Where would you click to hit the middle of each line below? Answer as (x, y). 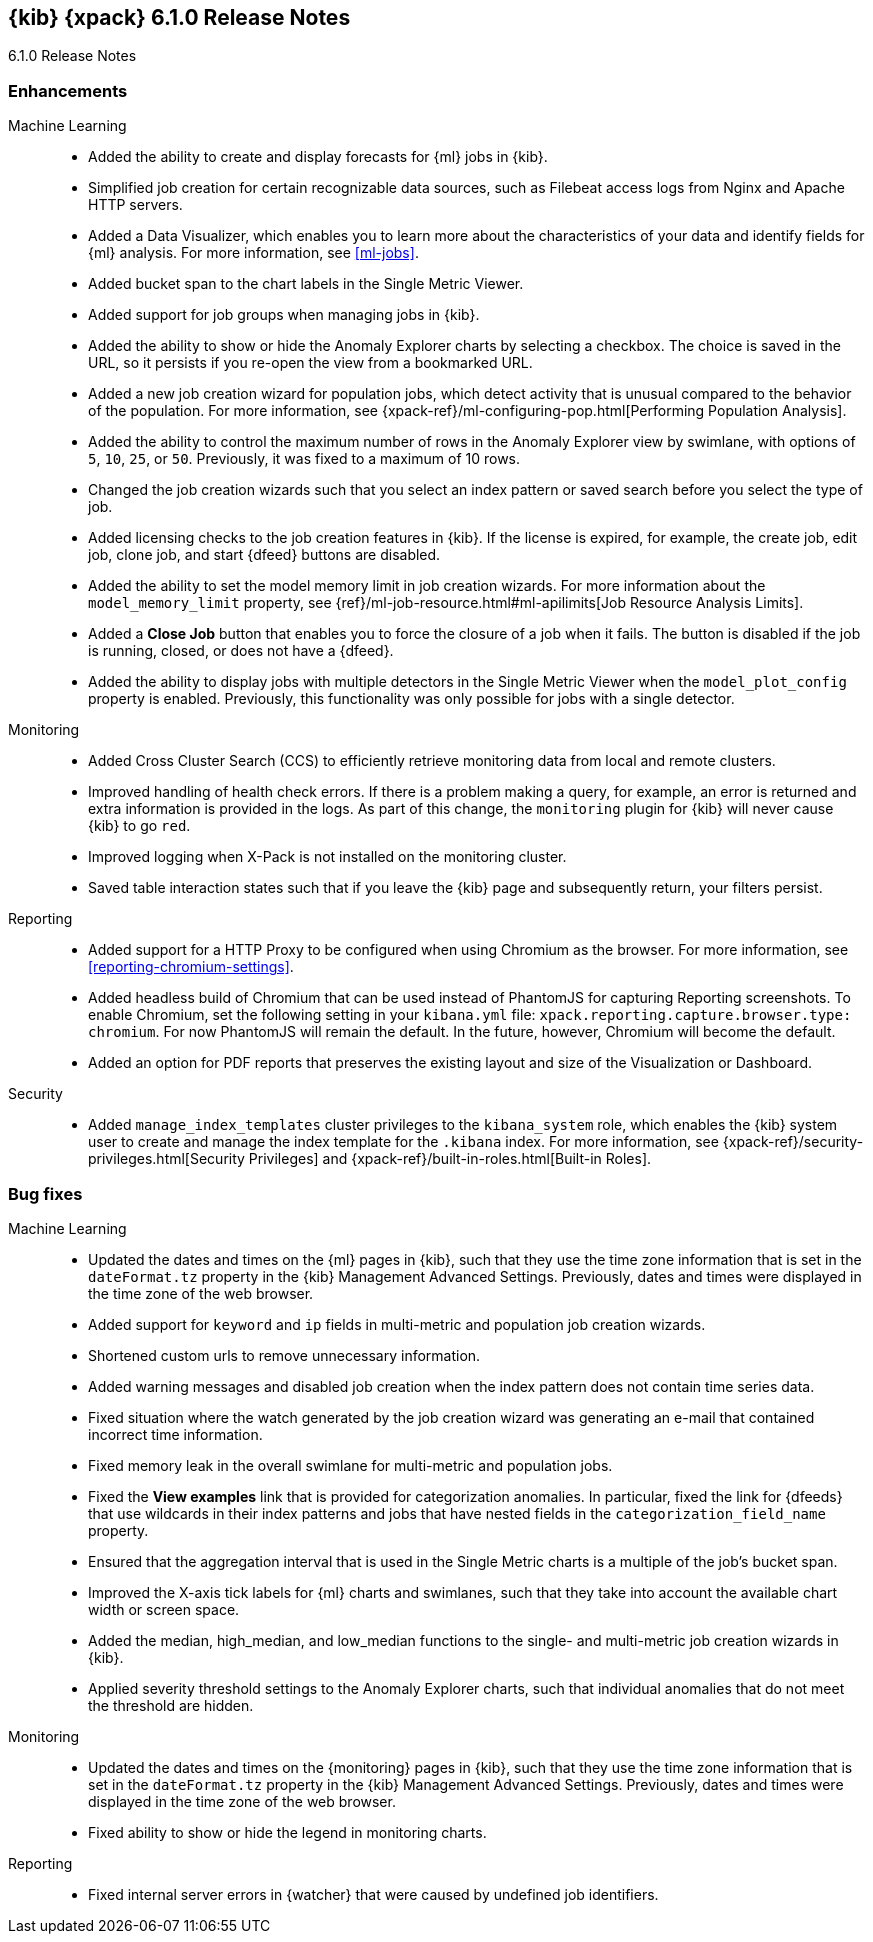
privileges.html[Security (166, 1159)
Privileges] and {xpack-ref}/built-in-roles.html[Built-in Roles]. (450, 1159)
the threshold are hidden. (171, 1705)
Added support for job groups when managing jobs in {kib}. (284, 315)
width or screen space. (164, 1609)
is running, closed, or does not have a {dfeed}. (241, 651)
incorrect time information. (175, 1434)
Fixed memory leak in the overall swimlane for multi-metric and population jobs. (350, 1465)
